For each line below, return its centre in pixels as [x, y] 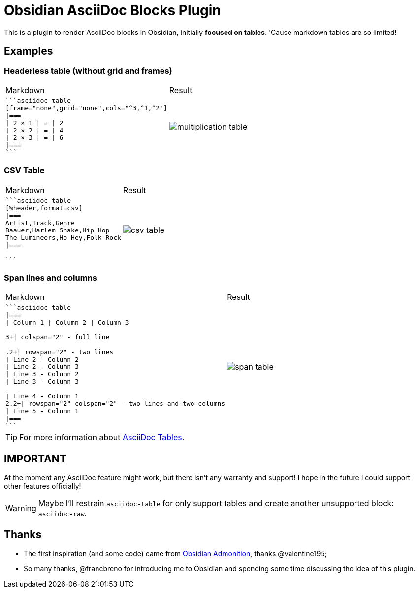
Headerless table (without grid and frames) [88, 71]
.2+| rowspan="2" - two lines [60, 352]
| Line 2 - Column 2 [42, 360]
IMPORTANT [35, 459]
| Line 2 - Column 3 [42, 367]
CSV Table [24, 171]
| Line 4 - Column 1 [42, 396]
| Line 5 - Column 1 [42, 411]
